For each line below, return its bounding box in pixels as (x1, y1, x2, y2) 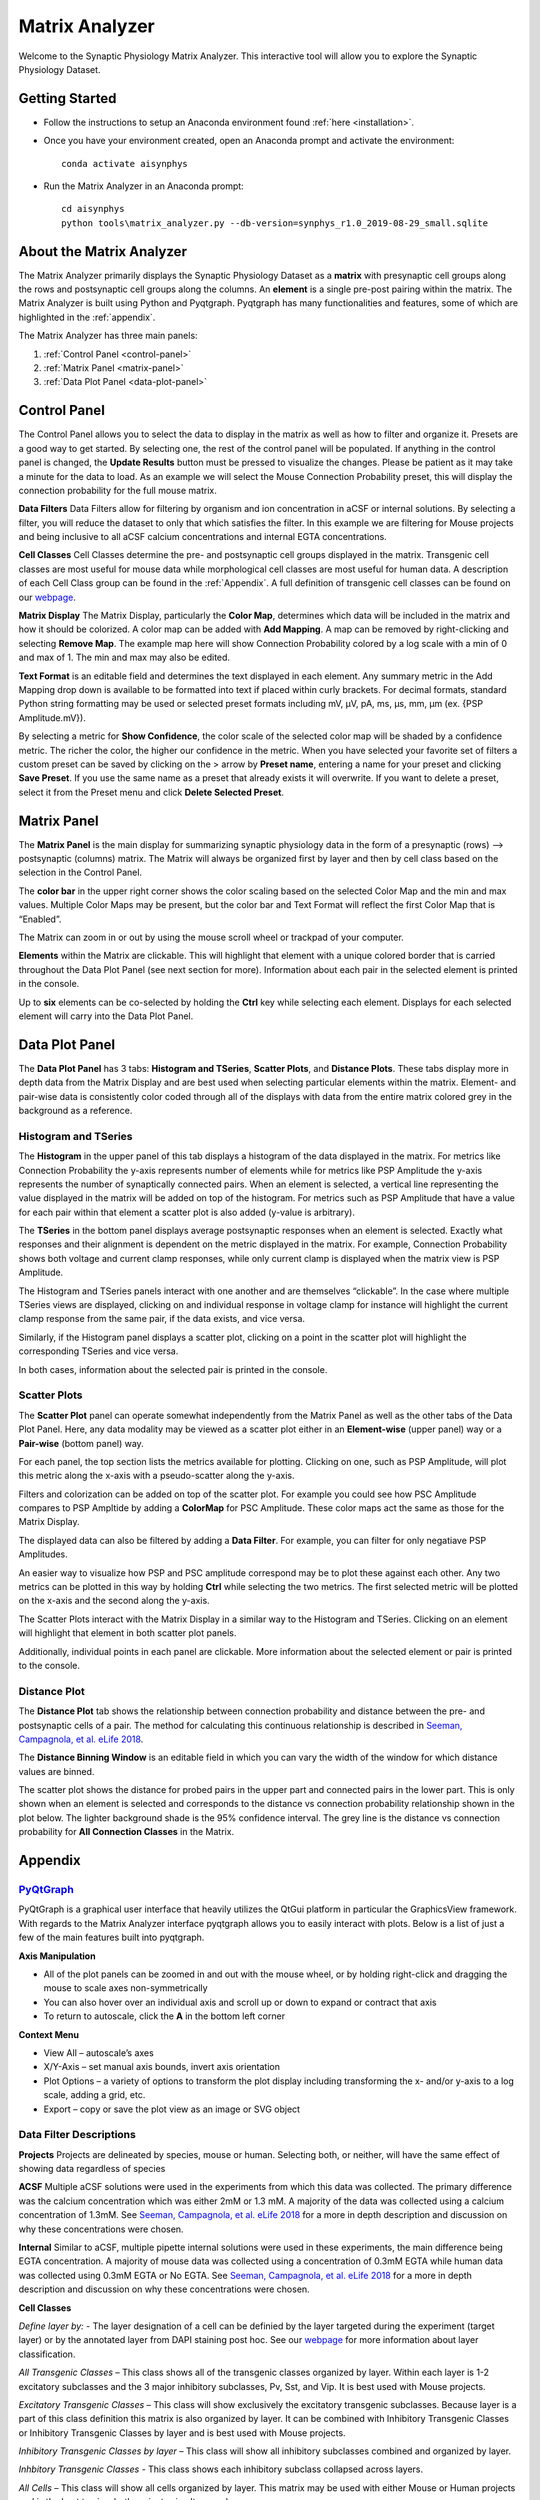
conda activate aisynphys (61, 158, 189, 169)
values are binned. (18, 1765, 95, 1777)
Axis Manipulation (18, 1950, 96, 1962)
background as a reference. (18, 1105, 133, 1116)
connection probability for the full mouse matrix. (18, 484, 217, 496)
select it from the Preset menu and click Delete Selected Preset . (18, 786, 285, 798)
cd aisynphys (61, 203, 125, 215)
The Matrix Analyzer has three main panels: (18, 330, 199, 342)
